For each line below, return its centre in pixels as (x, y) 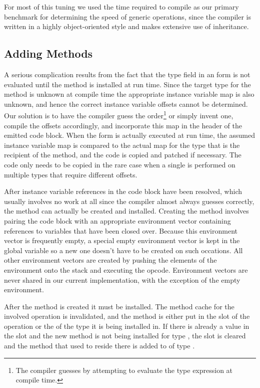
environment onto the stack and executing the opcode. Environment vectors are (126, 269)
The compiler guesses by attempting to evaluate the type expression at (124, 370)
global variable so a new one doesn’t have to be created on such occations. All (123, 250)
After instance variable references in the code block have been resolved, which (123, 191)
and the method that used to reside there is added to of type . (99, 346)
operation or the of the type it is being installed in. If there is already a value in (127, 326)
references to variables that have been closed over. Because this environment (121, 230)
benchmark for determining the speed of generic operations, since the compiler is (128, 16)
